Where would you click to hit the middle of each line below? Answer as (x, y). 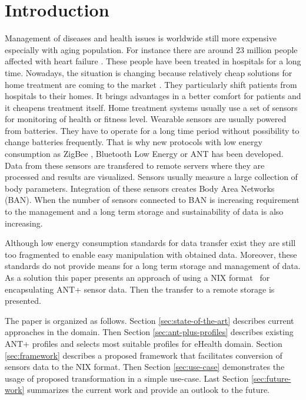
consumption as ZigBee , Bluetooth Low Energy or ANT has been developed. (144, 154)
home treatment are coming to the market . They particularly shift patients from (151, 84)
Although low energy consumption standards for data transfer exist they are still (150, 243)
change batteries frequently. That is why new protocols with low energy (134, 142)
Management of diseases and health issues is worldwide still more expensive (141, 38)
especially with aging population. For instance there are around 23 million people (151, 49)
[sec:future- (271, 378)
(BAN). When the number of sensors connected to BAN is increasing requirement (152, 200)
